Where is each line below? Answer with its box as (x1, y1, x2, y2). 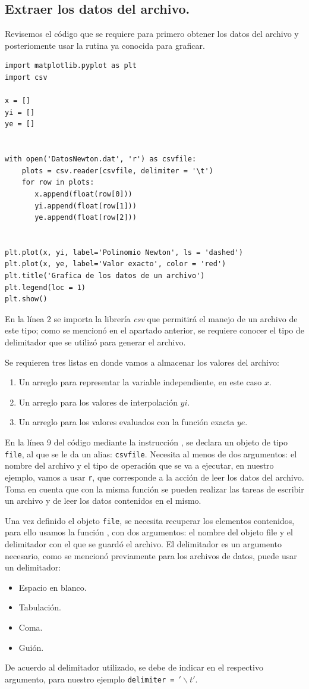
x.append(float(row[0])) (34, 189, 133, 198)
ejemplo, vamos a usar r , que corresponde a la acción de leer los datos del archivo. (5, 470, 304, 483)
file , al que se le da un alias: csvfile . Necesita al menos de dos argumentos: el (5, 447, 297, 460)
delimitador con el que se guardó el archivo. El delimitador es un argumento (5, 537, 282, 550)
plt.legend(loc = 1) (5, 283, 86, 292)
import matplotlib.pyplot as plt (5, 61, 137, 70)
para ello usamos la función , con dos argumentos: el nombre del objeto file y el (5, 526, 293, 538)
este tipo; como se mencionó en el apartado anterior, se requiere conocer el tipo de (5, 324, 305, 336)
